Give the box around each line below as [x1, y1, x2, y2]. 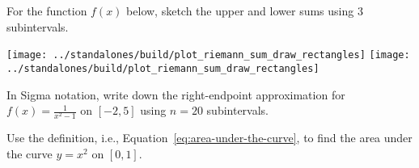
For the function [6, 2, 87, 19]
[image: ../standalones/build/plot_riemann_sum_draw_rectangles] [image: [6, 49, 410, 61]
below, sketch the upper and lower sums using [126, 2, 354, 19]
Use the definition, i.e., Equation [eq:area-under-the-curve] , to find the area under [6, 129, 413, 146]
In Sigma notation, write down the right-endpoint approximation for [6, 86, 345, 103]
